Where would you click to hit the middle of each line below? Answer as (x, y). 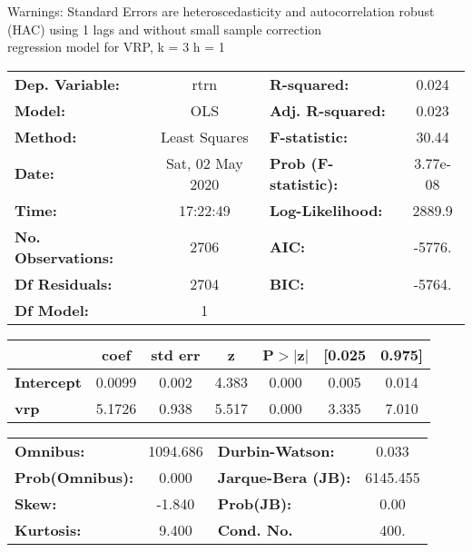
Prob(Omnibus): (74, 477)
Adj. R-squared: (327, 110)
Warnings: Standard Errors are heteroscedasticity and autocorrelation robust (221, 11)
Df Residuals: (64, 283)
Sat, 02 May (204, 163)
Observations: (64, 257)
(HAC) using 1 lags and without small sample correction (165, 29)
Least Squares (204, 136)
